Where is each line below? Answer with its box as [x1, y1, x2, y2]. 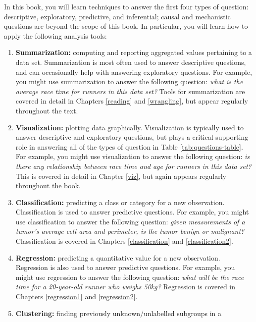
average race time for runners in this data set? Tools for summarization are [15, 86, 245, 96]
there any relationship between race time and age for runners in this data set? [15, 161, 252, 171]
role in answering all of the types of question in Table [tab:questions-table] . [15, 141, 243, 152]
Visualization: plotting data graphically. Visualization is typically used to [15, 122, 244, 132]
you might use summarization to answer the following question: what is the [15, 76, 243, 87]
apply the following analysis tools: [4, 30, 107, 41]
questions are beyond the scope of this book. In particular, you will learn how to [4, 21, 248, 31]
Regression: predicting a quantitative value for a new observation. [15, 252, 220, 263]
